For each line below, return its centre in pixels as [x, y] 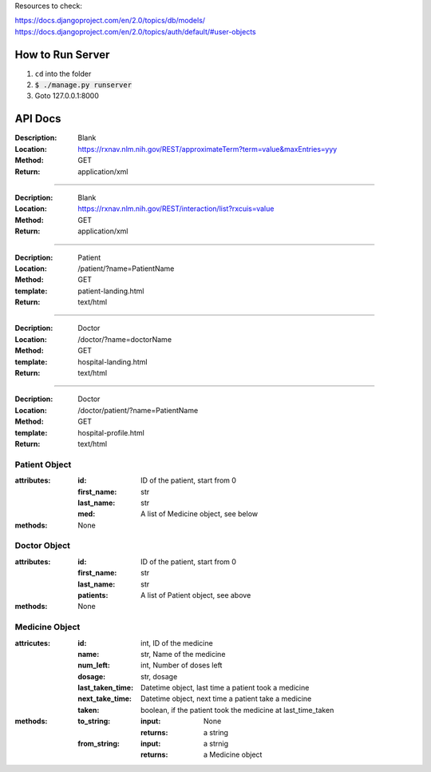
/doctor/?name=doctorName [125, 339]
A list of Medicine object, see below [200, 514]
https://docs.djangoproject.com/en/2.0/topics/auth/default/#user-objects [135, 31]
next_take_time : [105, 698]
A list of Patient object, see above [196, 595]
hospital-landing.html [113, 362]
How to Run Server [62, 55]
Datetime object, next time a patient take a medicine [226, 698]
